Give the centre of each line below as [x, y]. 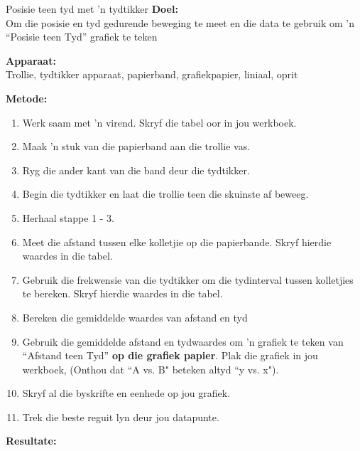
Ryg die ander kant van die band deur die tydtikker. [136, 170]
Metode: [27, 98]
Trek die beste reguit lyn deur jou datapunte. [121, 416]
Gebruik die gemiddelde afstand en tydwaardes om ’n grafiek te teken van [183, 341]
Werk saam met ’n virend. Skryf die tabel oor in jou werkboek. [159, 122]
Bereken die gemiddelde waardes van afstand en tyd [135, 317]
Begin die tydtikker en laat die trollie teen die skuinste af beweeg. [165, 194]
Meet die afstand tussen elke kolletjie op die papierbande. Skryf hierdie [177, 242]
